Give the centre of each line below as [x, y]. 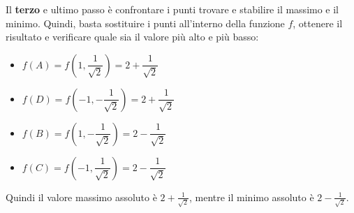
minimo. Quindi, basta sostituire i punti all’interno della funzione [145, 23]
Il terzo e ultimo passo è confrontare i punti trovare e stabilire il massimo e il [172, 9]
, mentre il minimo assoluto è [251, 197]
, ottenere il [318, 23]
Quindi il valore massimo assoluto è [81, 197]
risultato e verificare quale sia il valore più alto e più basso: [132, 37]
